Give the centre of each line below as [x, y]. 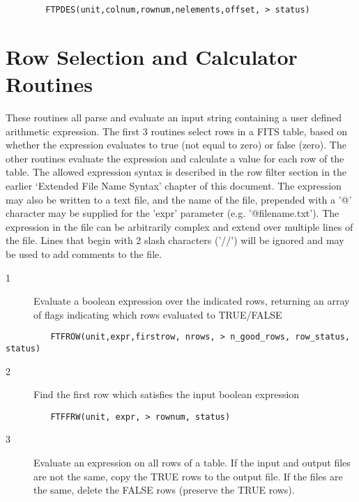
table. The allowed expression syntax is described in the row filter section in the [176, 172]
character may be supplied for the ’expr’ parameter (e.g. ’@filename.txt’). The [173, 213]
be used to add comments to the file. [84, 253]
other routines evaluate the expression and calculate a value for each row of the [175, 158]
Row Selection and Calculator [152, 56]
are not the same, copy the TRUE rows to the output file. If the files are [188, 476]
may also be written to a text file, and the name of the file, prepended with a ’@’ [179, 199]
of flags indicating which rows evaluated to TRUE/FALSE [158, 314]
